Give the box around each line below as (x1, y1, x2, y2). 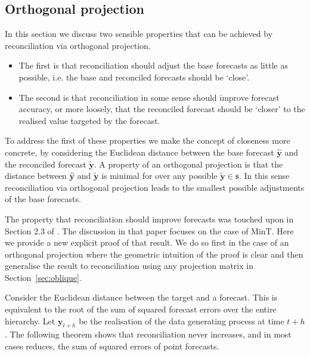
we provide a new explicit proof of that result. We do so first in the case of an (5, 236, 289, 249)
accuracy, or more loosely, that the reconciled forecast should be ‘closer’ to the (18, 103, 305, 115)
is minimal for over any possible (101, 169, 218, 182)
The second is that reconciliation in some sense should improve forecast (18, 91, 280, 103)
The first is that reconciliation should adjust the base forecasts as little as (18, 59, 288, 72)
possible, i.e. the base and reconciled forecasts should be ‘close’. (18, 70, 250, 83)
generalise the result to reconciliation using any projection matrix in (5, 259, 253, 272)
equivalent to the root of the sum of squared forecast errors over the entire (5, 303, 277, 315)
